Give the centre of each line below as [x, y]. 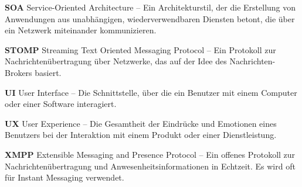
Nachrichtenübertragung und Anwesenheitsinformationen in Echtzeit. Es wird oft [150, 166]
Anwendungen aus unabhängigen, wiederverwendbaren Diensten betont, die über [150, 18]
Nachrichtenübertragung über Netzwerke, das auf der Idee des [116, 61]
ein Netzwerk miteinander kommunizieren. [81, 30]
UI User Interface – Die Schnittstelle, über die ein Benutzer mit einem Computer [151, 92]
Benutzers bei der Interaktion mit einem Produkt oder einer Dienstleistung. [141, 135]
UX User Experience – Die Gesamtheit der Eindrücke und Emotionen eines [141, 123]
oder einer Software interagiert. [61, 104]
